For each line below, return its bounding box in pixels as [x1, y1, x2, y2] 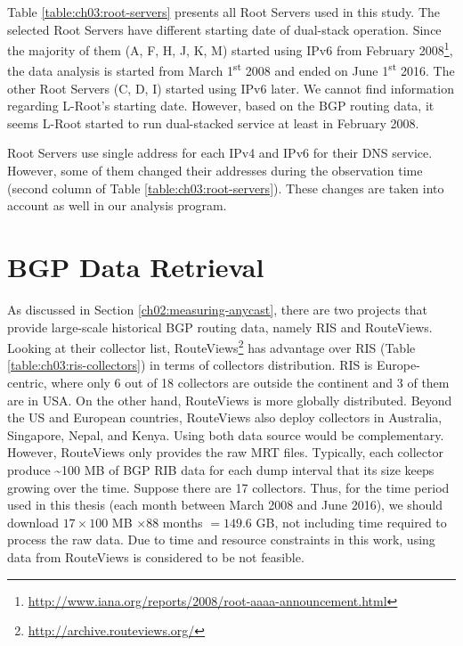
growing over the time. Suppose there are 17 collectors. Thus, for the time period [7, 478, 450, 496]
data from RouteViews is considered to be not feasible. [7, 547, 305, 566]
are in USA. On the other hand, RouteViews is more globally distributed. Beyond [7, 390, 452, 409]
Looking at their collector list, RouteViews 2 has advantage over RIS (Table [7, 336, 416, 356]
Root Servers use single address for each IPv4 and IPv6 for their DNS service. [7, 143, 433, 162]
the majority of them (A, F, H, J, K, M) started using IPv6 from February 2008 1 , [7, 38, 453, 59]
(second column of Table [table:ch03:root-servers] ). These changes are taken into [7, 178, 444, 197]
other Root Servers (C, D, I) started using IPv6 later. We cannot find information [7, 78, 454, 97]
